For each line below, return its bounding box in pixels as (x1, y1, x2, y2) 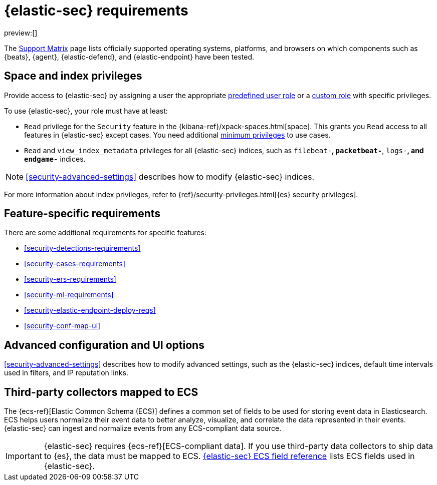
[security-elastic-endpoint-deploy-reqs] (24, 306, 156, 315)
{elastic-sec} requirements (4, 2, 188, 19)
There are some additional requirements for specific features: (4, 228, 206, 237)
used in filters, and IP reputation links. (4, 368, 128, 377)
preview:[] (4, 28, 38, 37)
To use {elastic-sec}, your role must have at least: (4, 106, 168, 115)
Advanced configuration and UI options (4, 338, 204, 351)
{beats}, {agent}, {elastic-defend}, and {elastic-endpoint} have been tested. (4, 52, 255, 61)
